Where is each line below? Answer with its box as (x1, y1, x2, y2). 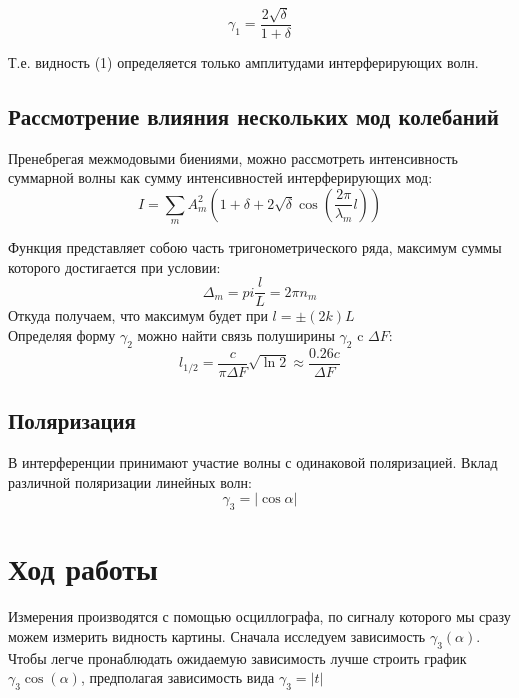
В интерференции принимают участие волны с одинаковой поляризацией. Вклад (8, 452, 498, 473)
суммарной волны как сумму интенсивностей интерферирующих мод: (8, 167, 433, 188)
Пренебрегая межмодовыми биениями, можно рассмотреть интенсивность (8, 147, 458, 168)
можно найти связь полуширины (137, 325, 335, 346)
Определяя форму (8, 325, 116, 346)
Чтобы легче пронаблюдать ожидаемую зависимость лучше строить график (8, 647, 467, 668)
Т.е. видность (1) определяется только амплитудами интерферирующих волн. (8, 51, 479, 72)
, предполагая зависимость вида (80, 667, 275, 688)
